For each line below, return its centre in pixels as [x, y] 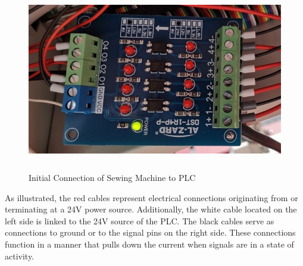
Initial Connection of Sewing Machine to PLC [112, 177]
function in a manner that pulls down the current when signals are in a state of [149, 244]
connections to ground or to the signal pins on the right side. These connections [150, 232]
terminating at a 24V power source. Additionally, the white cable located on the [151, 209]
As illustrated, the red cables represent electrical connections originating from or [151, 197]
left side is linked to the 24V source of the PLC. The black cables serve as [140, 220]
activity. [20, 256]
